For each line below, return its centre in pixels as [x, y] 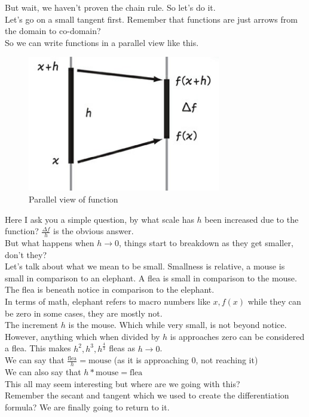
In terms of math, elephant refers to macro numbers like [108, 301]
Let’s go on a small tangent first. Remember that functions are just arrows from [151, 19]
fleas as [122, 348]
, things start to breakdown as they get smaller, [206, 242]
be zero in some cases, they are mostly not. [84, 313]
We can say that [35, 360]
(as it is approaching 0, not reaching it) [186, 360]
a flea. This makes [38, 348]
